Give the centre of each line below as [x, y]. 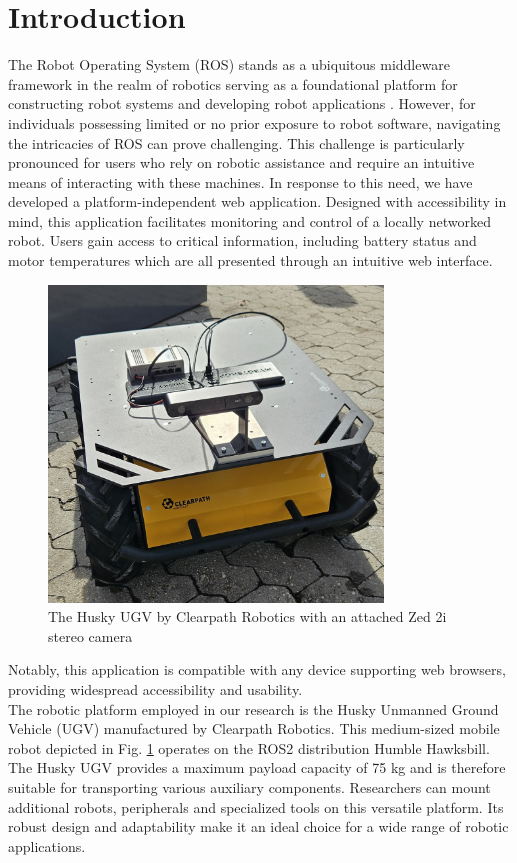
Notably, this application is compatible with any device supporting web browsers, [257, 669]
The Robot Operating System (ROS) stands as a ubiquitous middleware [229, 64]
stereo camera [90, 635]
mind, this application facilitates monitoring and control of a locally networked [249, 220]
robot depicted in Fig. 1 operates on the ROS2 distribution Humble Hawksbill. [249, 747]
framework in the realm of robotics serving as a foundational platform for [233, 83]
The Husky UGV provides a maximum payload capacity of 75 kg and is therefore [257, 767]
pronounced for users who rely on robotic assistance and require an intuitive [241, 162]
